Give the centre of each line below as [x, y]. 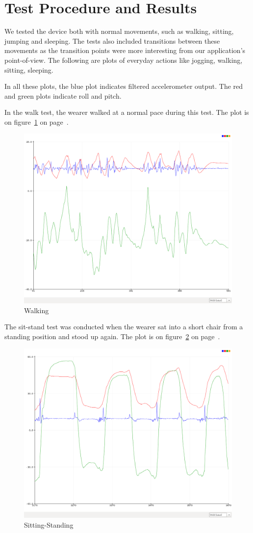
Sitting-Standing [49, 524]
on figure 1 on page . [37, 121]
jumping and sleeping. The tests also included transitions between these [112, 40]
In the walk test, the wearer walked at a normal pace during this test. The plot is [127, 112]
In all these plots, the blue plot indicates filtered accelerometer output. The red [124, 86]
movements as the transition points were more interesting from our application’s [125, 50]
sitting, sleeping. [29, 69]
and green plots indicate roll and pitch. [63, 95]
